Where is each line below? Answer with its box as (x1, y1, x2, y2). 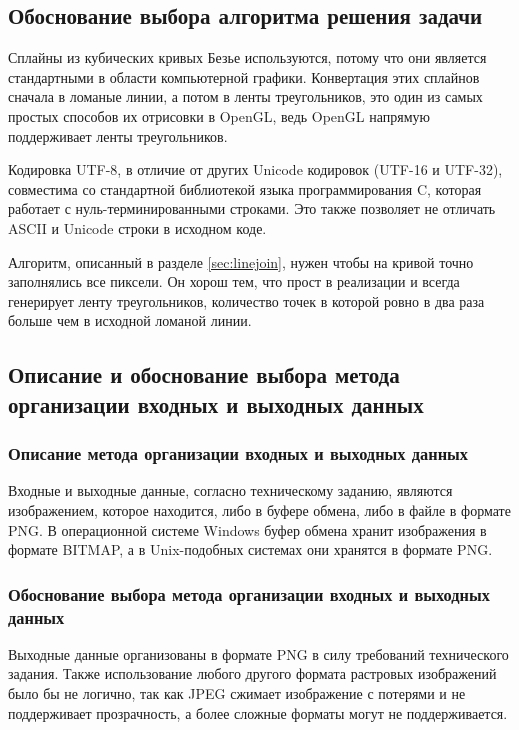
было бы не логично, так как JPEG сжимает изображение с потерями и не (8, 683, 466, 704)
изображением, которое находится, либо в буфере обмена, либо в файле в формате (8, 499, 511, 520)
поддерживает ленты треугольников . (8, 125, 228, 146)
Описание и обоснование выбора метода (8, 359, 400, 390)
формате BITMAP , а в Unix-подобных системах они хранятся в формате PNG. (8, 539, 493, 560)
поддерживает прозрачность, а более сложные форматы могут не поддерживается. (8, 702, 508, 723)
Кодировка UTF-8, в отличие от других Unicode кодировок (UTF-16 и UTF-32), (8, 159, 503, 180)
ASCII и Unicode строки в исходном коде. (8, 217, 267, 238)
